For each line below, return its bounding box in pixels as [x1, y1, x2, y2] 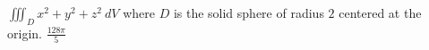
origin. [7, 23, 42, 42]
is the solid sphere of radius [173, 4, 324, 21]
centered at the [339, 4, 422, 21]
